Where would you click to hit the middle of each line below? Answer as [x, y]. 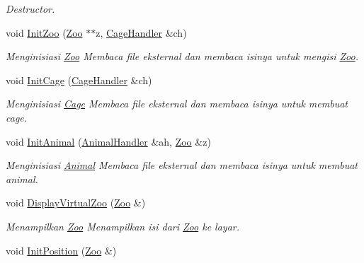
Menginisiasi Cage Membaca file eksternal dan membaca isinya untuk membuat [177, 104]
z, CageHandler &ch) [141, 32]
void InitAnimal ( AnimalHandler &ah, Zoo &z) [108, 141]
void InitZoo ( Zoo [44, 32]
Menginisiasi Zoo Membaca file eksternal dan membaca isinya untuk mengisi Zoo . [182, 56]
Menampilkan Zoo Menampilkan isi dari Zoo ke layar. [123, 226]
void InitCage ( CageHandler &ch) [79, 80]
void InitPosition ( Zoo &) [61, 250]
